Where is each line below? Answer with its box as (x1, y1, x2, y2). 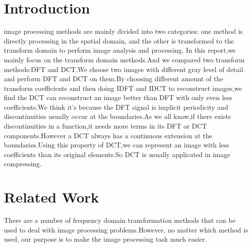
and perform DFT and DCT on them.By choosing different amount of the (4, 73, 223, 84)
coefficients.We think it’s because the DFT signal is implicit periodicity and (4, 102, 228, 112)
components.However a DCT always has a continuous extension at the (4, 130, 212, 140)
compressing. (4, 159, 42, 169)
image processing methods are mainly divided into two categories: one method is (4, 26, 243, 36)
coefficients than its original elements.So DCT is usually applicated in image (4, 149, 230, 159)
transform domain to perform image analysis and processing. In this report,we (4, 45, 236, 55)
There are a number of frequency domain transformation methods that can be (4, 215, 236, 225)
